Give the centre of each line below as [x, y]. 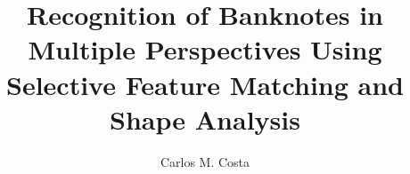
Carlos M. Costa [205, 161]
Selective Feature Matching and [205, 84]
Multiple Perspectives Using [205, 49]
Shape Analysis [205, 119]
